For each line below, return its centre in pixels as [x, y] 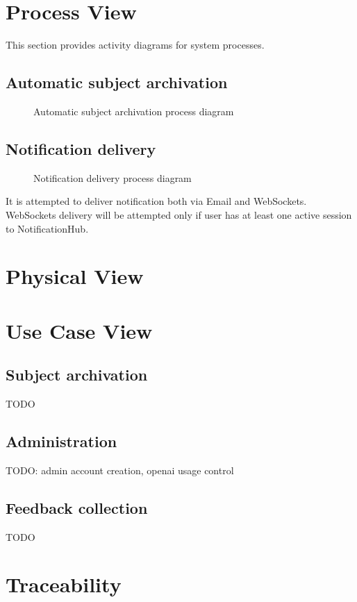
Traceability [64, 584]
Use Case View [79, 330]
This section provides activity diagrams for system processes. [135, 45]
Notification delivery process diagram [113, 177]
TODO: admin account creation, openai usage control [120, 470]
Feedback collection [77, 507]
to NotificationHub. [47, 228]
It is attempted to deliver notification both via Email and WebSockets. [156, 201]
